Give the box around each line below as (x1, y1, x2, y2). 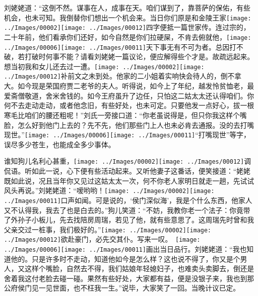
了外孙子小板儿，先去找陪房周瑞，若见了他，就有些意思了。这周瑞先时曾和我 (4, 214, 254, 225)
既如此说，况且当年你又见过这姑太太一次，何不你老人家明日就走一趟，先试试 (4, 175, 254, 186)
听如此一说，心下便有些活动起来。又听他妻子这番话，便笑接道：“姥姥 (25, 166, 251, 176)
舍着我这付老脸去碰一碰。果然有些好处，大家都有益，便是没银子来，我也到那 (4, 273, 254, 283)
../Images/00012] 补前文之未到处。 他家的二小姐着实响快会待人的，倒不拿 (4, 71, 242, 81)
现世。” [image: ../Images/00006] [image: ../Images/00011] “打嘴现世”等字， (4, 129, 251, 140)
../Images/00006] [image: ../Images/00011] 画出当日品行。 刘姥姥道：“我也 (4, 244, 247, 254)
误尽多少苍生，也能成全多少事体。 (4, 139, 115, 149)
